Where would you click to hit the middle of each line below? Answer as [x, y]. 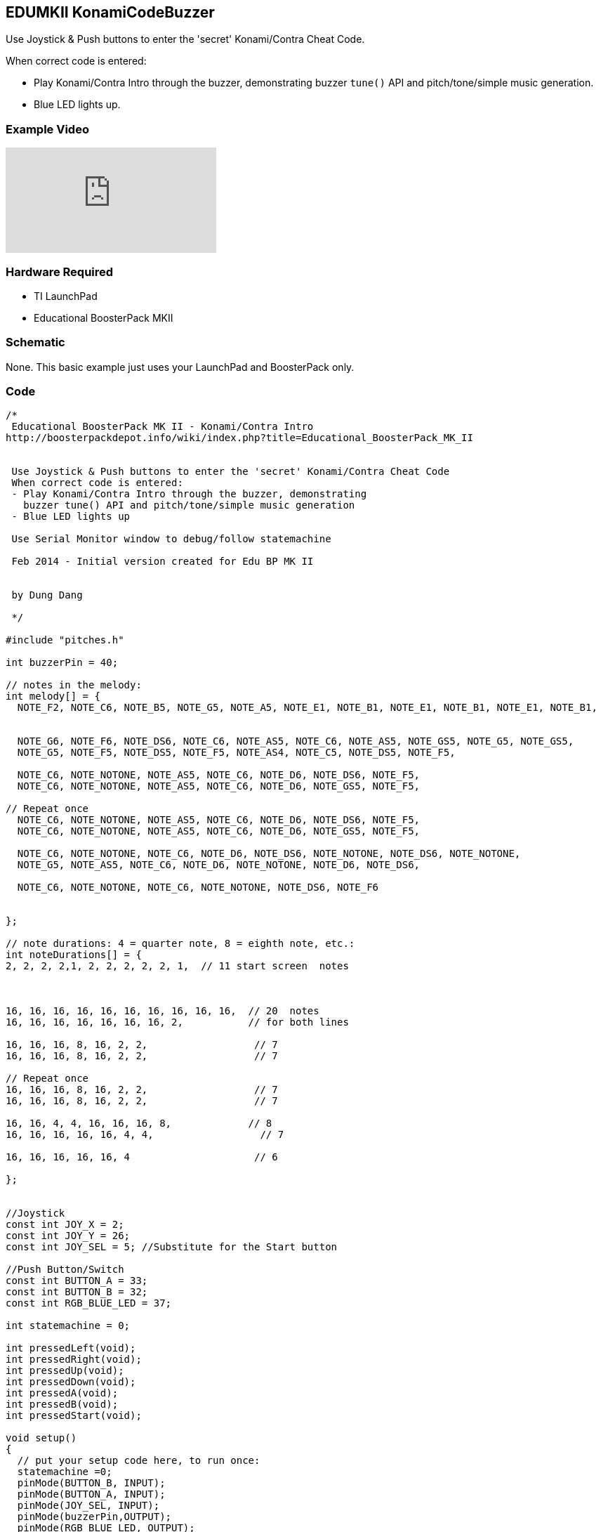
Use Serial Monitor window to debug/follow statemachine [171, 539]
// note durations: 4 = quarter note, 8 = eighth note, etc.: [180, 944]
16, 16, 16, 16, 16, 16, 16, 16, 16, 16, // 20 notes [163, 1011]
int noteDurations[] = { [74, 955]
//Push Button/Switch [65, 1270]
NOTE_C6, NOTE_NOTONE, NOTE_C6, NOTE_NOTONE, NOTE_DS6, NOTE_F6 [198, 888]
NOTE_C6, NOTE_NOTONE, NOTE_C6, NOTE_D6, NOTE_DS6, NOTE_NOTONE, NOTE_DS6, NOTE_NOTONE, [269, 854]
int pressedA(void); [62, 1393]
